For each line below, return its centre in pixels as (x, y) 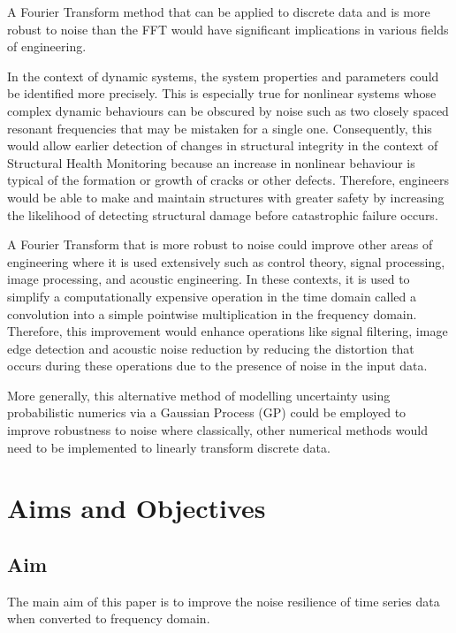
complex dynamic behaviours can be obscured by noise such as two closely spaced (228, 110)
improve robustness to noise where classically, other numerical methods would (217, 430)
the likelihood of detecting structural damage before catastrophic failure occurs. (223, 214)
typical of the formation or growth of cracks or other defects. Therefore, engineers (228, 180)
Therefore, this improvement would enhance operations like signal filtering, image (228, 331)
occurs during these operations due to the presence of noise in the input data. (217, 366)
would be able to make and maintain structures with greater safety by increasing (226, 197)
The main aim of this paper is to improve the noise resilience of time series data (224, 601)
